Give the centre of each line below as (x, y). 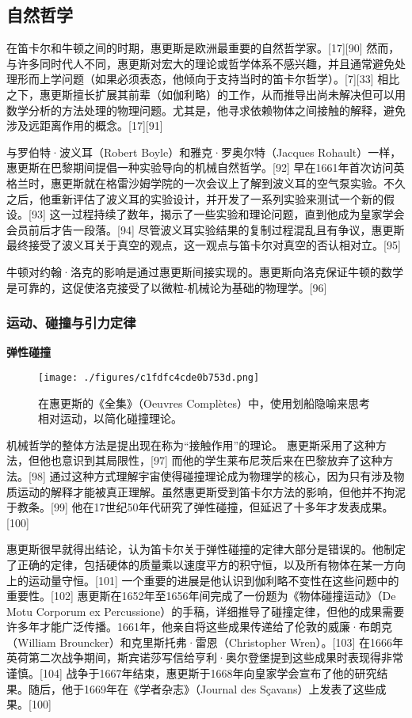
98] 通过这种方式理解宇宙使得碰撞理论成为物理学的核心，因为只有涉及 (212, 475)
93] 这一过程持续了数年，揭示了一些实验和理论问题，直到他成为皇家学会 (218, 214)
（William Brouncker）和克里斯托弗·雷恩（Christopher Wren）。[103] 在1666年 (205, 642)
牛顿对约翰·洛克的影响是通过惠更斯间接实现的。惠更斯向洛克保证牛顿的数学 (205, 271)
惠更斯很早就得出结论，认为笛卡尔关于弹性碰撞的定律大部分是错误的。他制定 (206, 549)
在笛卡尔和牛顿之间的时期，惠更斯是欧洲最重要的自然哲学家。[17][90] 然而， (203, 48)
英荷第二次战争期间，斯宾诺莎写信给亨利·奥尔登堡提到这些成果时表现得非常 (205, 657)
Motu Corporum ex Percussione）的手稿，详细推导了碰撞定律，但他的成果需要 (206, 611)
